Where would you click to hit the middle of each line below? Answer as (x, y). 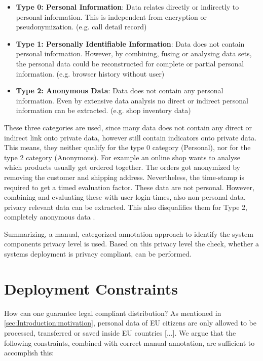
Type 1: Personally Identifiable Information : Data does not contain (130, 43)
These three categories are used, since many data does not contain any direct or (128, 127)
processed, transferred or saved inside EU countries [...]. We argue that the (120, 332)
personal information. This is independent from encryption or (111, 16)
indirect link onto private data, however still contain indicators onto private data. (130, 137)
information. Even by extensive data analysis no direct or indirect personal (132, 100)
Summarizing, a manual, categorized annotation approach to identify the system (129, 233)
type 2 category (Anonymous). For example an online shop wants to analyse (122, 157)
